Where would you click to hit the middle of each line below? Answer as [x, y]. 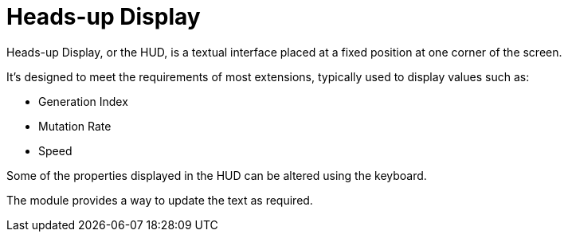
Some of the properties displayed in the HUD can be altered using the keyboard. [217, 175]
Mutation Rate [75, 126]
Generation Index [83, 101]
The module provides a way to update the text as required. [160, 200]
